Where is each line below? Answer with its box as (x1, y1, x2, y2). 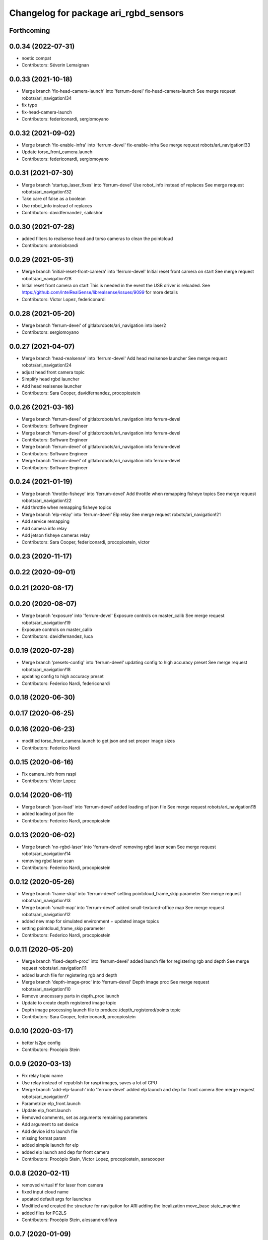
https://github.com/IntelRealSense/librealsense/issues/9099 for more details (21, 289, 178, 295)
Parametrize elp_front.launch (21, 1100, 81, 1106)
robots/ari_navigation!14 (21, 851, 71, 857)
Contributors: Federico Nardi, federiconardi (21, 680, 110, 686)
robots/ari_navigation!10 (21, 986, 71, 992)
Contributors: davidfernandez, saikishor (21, 210, 103, 216)
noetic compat (21, 55, 52, 62)
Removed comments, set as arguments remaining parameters (21, 1114, 147, 1120)
